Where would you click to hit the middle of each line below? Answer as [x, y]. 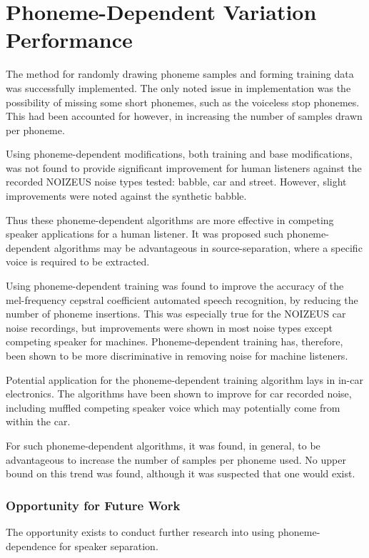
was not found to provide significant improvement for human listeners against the [184, 167]
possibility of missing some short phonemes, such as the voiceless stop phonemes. [183, 102]
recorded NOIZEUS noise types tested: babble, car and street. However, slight [176, 182]
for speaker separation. [109, 546]
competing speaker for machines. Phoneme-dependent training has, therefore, [175, 341]
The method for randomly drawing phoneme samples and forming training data [180, 74]
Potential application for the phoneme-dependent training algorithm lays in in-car [184, 379]
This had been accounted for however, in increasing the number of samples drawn [184, 116]
